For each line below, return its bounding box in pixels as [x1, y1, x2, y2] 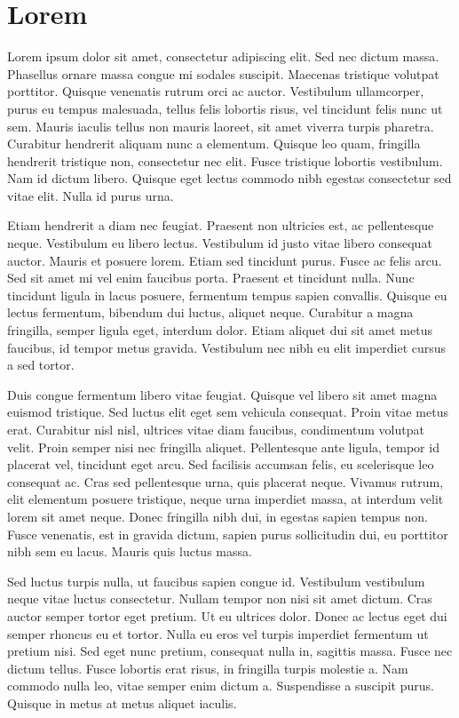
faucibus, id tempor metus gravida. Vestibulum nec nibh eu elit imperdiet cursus [7, 338, 447, 356]
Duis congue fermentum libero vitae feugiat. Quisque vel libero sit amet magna [7, 385, 438, 403]
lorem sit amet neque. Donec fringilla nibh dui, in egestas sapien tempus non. [7, 507, 428, 525]
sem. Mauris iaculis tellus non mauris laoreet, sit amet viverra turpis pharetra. [7, 116, 434, 135]
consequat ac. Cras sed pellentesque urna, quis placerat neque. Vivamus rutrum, [7, 472, 444, 491]
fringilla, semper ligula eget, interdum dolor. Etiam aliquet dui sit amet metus [7, 321, 432, 339]
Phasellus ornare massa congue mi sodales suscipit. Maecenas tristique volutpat [7, 64, 439, 83]
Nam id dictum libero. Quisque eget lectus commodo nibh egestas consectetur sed [7, 169, 452, 187]
